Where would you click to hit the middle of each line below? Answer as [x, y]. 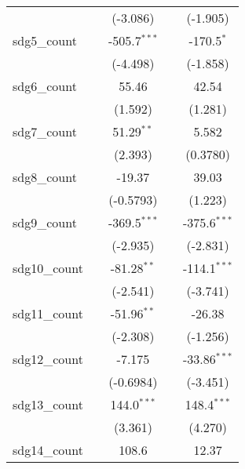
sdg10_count [48, 268]
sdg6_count [45, 86]
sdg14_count [48, 450]
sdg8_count [45, 177]
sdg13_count [48, 404]
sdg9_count [45, 222]
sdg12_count [48, 359]
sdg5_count [45, 40]
